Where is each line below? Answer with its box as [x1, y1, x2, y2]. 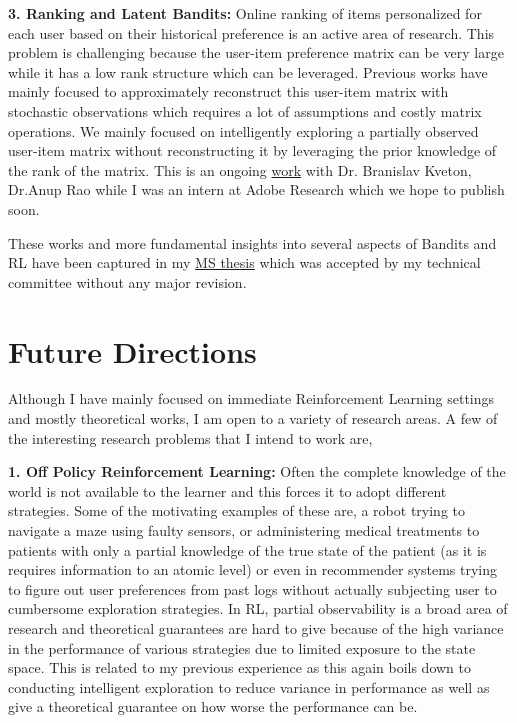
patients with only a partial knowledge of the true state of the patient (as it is [8, 539, 487, 560]
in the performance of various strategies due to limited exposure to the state [8, 637, 476, 658]
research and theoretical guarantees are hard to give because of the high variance [8, 617, 504, 638]
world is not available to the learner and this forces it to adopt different [8, 480, 447, 501]
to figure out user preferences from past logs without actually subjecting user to [8, 578, 497, 599]
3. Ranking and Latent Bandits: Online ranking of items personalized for [8, 3, 482, 23]
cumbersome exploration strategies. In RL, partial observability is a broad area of [8, 598, 508, 619]
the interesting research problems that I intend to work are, [8, 427, 373, 448]
